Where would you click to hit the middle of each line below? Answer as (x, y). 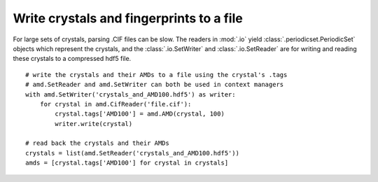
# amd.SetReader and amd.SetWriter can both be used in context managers (155, 85)
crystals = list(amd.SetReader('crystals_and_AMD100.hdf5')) (132, 153)
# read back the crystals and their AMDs (97, 143)
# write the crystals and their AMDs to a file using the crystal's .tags (156, 75)
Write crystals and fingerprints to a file (128, 18)
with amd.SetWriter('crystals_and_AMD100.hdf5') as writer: (131, 94)
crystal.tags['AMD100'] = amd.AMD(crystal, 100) (140, 114)
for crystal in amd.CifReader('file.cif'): (115, 104)
